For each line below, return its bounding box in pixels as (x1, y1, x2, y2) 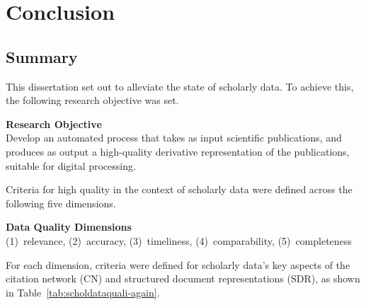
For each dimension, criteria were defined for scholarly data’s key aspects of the (6, 257, 350, 272)
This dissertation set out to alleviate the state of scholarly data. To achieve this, (6, 79, 354, 93)
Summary (6, 45, 78, 67)
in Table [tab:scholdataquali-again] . (6, 284, 160, 299)
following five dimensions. (6, 195, 116, 210)
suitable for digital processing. (6, 158, 136, 173)
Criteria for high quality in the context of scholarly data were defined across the (6, 182, 353, 197)
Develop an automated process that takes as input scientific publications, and (6, 130, 342, 145)
